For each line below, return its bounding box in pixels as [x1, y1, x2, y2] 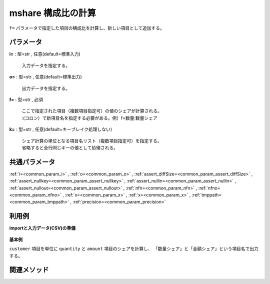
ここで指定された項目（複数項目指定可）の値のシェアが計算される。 [21, 108, 162, 114]
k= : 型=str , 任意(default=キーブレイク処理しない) [9, 126, 112, 132]
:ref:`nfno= [198, 185, 220, 191]
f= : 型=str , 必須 [9, 96, 43, 102]
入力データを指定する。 [21, 62, 70, 68]
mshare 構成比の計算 [9, 7, 96, 18]
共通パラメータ [9, 157, 55, 166]
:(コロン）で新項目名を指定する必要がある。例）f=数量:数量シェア [21, 115, 157, 121]
